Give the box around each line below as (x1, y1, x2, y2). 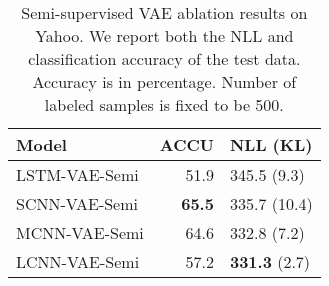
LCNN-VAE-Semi (16, 250, 140, 273)
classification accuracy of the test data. (28, 47, 301, 70)
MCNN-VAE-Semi (16, 221, 144, 244)
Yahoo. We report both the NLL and (35, 24, 294, 47)
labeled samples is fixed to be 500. (44, 93, 284, 116)
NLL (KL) (229, 133, 313, 156)
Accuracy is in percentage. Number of (32, 70, 297, 93)
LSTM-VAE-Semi (16, 163, 139, 186)
